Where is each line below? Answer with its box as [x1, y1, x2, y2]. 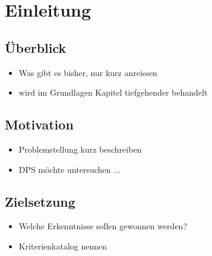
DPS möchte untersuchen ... [18, 163, 121, 175]
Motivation [5, 115, 74, 134]
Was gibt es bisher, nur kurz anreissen [18, 66, 157, 78]
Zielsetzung [5, 192, 75, 210]
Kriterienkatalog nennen [18, 239, 107, 252]
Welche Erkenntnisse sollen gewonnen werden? [18, 220, 188, 232]
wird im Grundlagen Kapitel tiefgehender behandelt [18, 86, 208, 99]
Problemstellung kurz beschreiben [18, 143, 142, 155]
